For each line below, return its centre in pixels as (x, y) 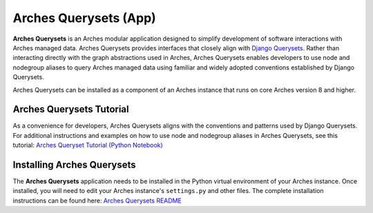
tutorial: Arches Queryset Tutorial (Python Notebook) (88, 145)
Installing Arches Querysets (74, 165)
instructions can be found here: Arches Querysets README (97, 201)
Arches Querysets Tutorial (71, 109)
